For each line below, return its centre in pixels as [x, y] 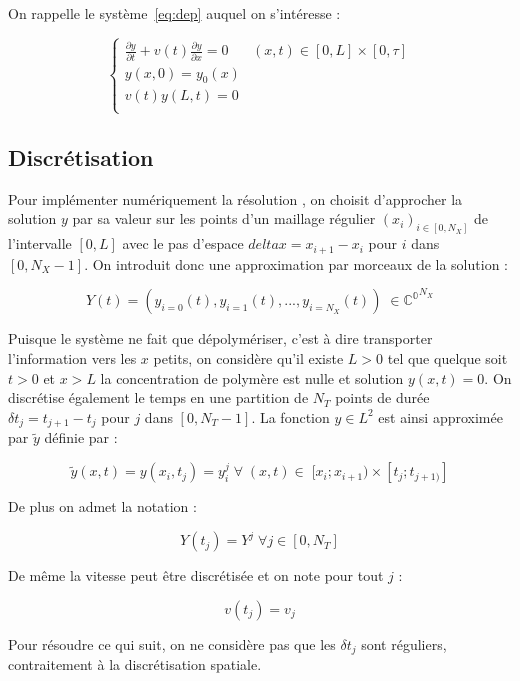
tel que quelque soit [447, 357]
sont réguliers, [404, 643]
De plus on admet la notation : [102, 506]
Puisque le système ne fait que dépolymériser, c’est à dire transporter [220, 338]
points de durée [382, 397]
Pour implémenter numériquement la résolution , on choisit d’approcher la [235, 198]
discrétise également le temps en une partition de [158, 397]
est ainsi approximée [440, 416]
